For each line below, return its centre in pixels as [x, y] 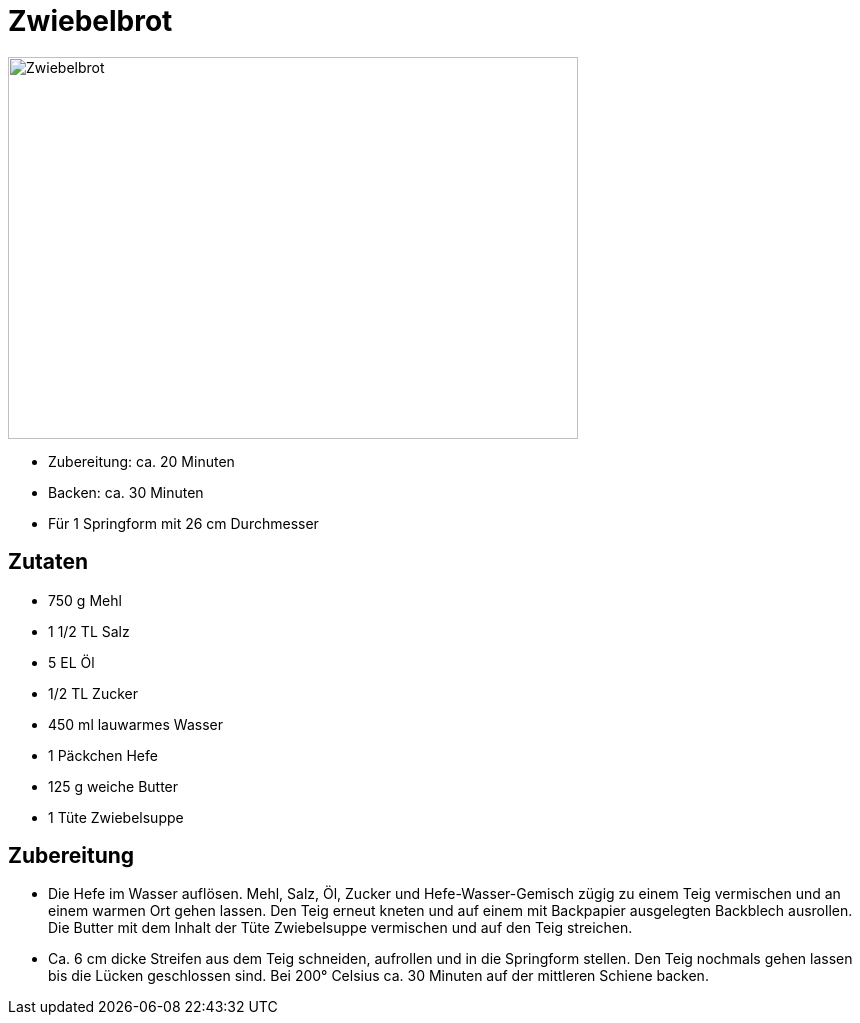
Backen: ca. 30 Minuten [126, 492]
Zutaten [48, 562]
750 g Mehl [85, 600]
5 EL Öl [71, 662]
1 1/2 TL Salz [89, 631]
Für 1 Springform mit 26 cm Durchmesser [183, 523]
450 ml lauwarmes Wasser [135, 724]
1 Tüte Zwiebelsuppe [116, 817]
